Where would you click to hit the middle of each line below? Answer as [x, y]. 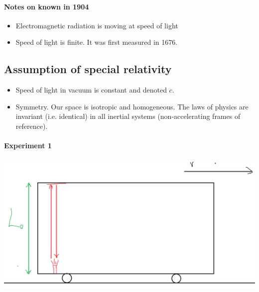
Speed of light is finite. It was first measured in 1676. [97, 42]
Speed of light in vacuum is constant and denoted [91, 90]
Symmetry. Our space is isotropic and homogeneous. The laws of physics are [132, 106]
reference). [32, 126]
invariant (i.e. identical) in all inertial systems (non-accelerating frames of [128, 116]
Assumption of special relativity [88, 69]
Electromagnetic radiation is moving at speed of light [97, 25]
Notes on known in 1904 [47, 6]
